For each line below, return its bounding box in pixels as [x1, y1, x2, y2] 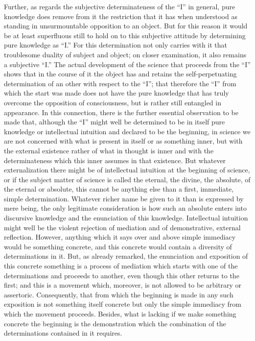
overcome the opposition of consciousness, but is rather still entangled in [4, 97, 221, 107]
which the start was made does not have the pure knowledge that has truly [4, 88, 229, 98]
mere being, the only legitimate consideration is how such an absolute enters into [4, 203, 247, 213]
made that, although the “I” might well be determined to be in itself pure [4, 117, 225, 127]
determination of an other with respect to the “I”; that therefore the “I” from [4, 78, 236, 88]
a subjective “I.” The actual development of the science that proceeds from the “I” [4, 59, 251, 69]
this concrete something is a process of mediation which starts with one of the [4, 261, 238, 271]
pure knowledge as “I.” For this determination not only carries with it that [4, 40, 228, 50]
